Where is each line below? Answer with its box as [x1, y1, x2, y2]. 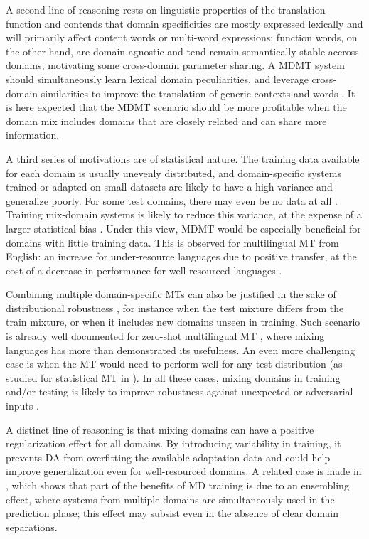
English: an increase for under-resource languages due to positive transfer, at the [6, 249, 357, 264]
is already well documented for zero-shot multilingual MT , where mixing [6, 329, 325, 343]
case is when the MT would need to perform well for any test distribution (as [6, 356, 343, 371]
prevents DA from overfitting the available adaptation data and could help [6, 449, 331, 464]
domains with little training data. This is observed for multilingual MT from [6, 235, 339, 250]
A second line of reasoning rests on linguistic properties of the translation [6, 2, 326, 16]
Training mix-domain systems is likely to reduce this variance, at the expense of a [6, 207, 362, 222]
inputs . [6, 398, 39, 413]
